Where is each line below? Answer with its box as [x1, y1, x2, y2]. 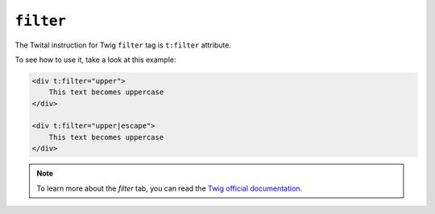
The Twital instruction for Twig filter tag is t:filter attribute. [14, 40, 231, 50]
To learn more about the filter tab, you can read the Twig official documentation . [36, 183, 302, 193]
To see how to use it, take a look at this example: [14, 55, 176, 64]
